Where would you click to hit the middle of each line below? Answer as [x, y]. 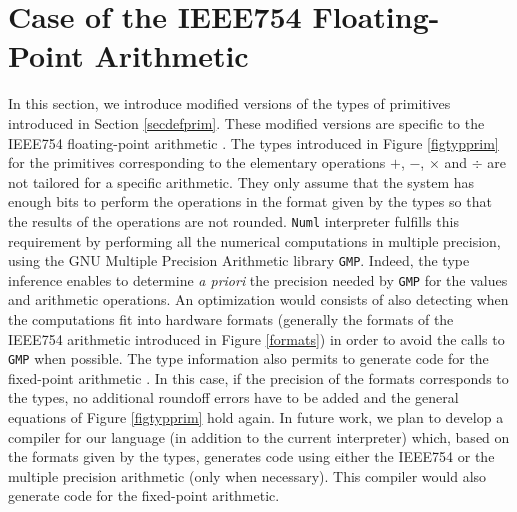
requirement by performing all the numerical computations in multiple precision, [254, 240]
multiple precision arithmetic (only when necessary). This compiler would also [247, 475]
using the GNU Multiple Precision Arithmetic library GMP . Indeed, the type [239, 260]
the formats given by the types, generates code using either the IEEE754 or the [251, 456]
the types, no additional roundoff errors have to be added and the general [233, 397]
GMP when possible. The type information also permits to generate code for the [248, 358]
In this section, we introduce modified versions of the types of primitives [229, 103]
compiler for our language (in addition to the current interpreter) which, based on [259, 436]
